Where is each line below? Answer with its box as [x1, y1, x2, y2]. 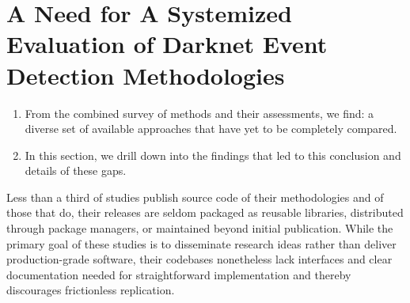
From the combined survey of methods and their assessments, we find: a [25, 104, 374, 121]
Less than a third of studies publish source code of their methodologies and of [6, 188, 384, 205]
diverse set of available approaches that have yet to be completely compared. [25, 120, 397, 137]
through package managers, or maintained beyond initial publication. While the [6, 220, 393, 237]
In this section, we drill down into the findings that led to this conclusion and [25, 146, 401, 163]
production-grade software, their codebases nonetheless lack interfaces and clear [6, 251, 393, 267]
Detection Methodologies [6, 59, 285, 91]
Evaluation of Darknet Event [6, 28, 328, 60]
